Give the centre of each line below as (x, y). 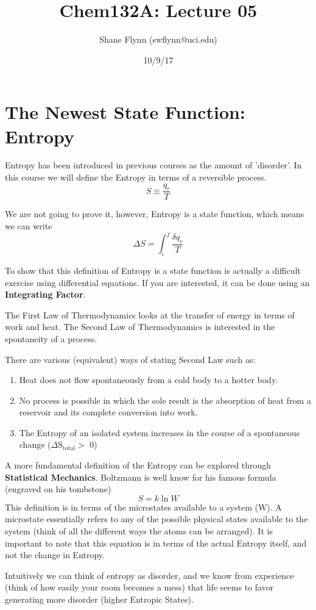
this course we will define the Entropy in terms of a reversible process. (136, 177)
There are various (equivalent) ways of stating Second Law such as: (130, 359)
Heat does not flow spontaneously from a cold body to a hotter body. (149, 380)
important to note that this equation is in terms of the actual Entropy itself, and (156, 543)
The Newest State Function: (125, 112)
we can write (29, 226)
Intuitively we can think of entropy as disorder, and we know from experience (149, 575)
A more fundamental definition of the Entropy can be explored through (138, 465)
